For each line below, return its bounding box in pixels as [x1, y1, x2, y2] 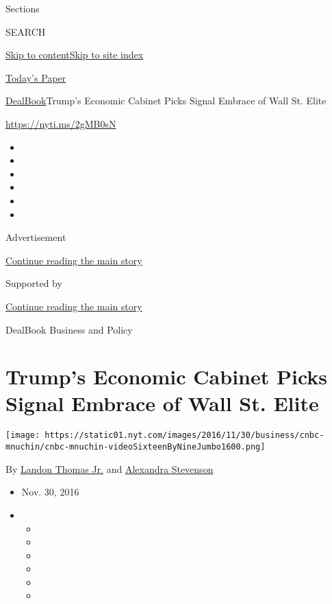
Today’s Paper [5, 70, 66, 84]
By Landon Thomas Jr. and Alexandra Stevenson [5, 461, 214, 476]
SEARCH [5, 24, 46, 38]
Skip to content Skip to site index [5, 47, 144, 62]
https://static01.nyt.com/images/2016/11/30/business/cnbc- [44, 430, 324, 441]
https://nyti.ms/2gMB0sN [5, 116, 116, 130]
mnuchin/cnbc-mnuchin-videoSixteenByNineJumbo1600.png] [5, 442, 266, 452]
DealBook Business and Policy [5, 322, 133, 336]
